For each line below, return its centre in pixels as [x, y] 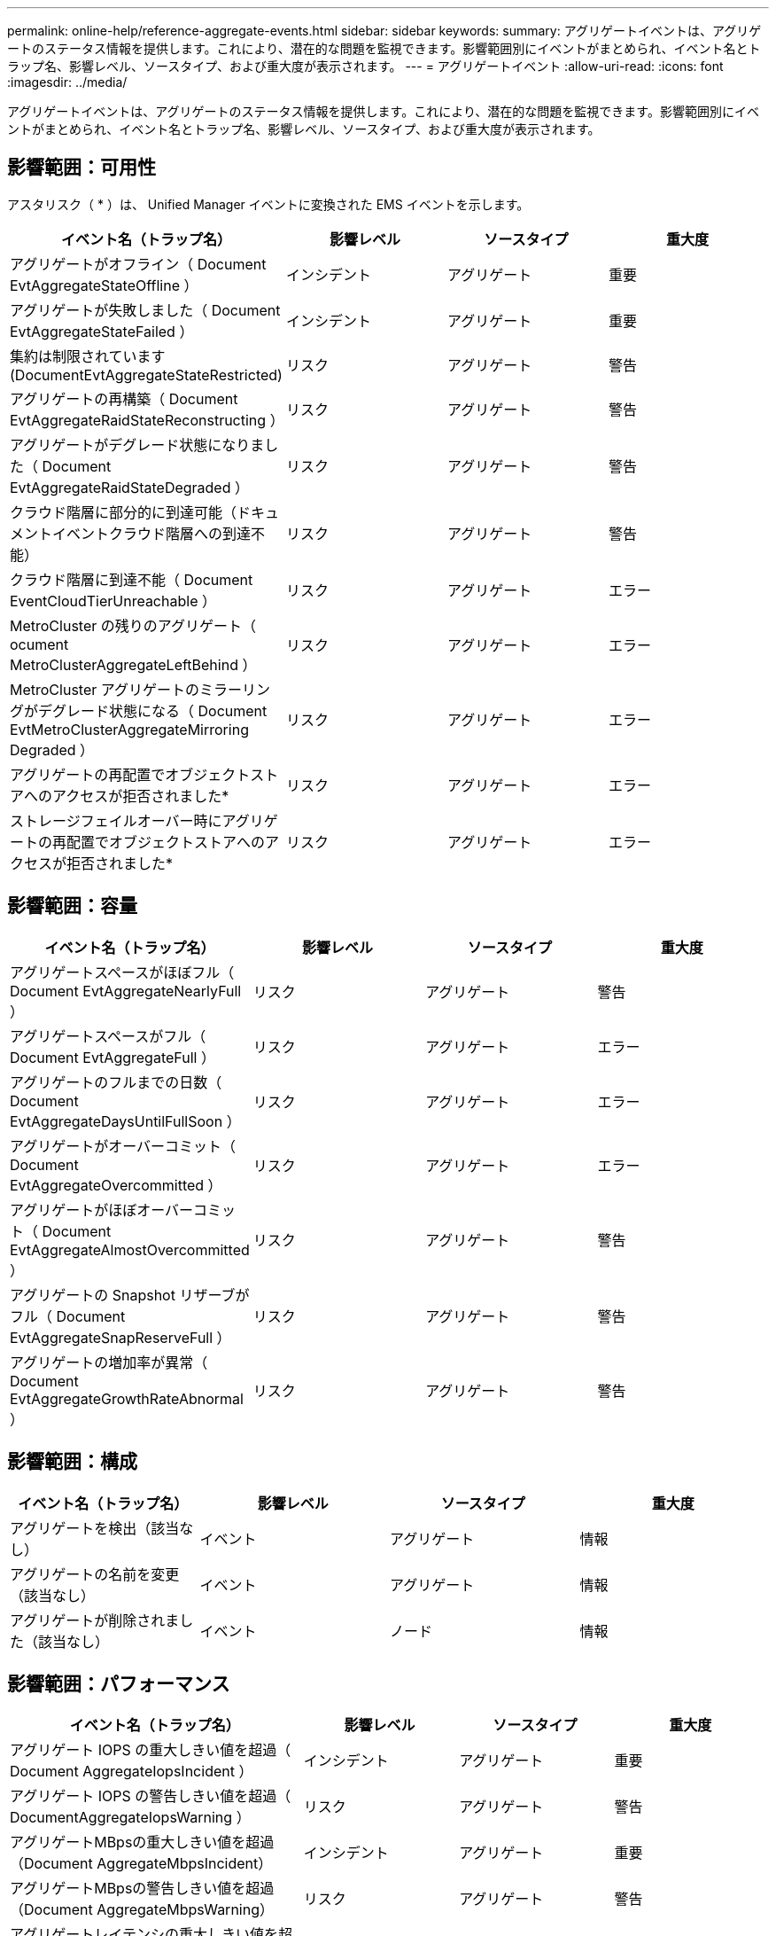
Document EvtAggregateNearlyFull [126, 991]
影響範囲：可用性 [81, 168]
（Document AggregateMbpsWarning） [142, 1910]
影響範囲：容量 [72, 906]
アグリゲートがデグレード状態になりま [137, 445]
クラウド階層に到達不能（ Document [132, 579]
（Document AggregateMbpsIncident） [141, 1864]
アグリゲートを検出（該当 [95, 1528]
